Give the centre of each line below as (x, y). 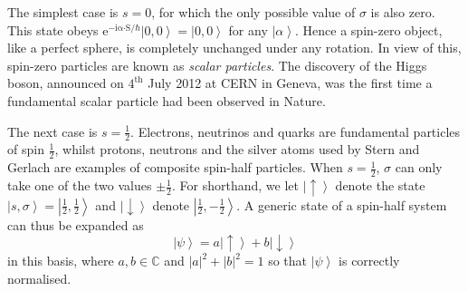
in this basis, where (61, 261)
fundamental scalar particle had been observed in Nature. (167, 100)
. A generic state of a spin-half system (342, 204)
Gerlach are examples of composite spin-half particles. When (175, 167)
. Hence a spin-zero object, (369, 29)
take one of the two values (80, 185)
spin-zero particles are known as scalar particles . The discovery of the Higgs (217, 65)
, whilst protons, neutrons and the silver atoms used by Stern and (237, 149)
